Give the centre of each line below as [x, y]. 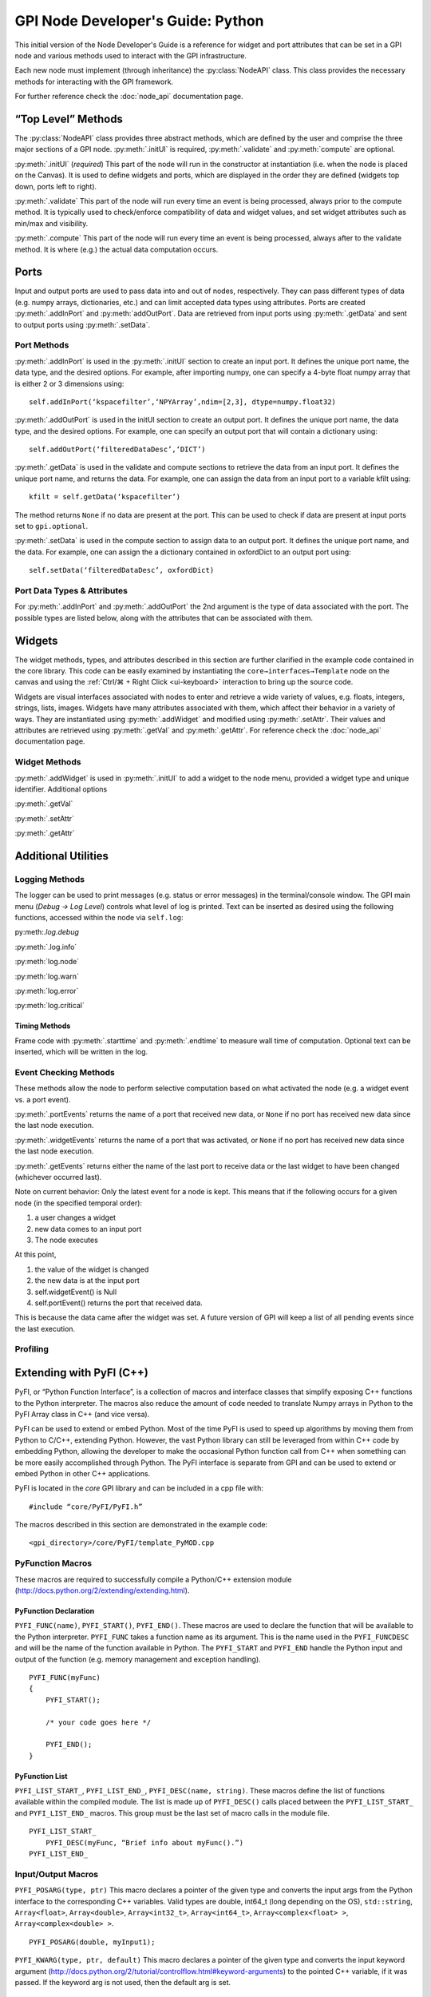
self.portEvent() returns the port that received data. [119, 1303]
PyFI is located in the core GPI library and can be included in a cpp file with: [139, 1488]
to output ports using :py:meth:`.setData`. [83, 324]
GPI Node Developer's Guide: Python [139, 21]
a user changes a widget [75, 1217]
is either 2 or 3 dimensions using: [69, 383]
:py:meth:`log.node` [47, 962]
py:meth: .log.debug [47, 932]
